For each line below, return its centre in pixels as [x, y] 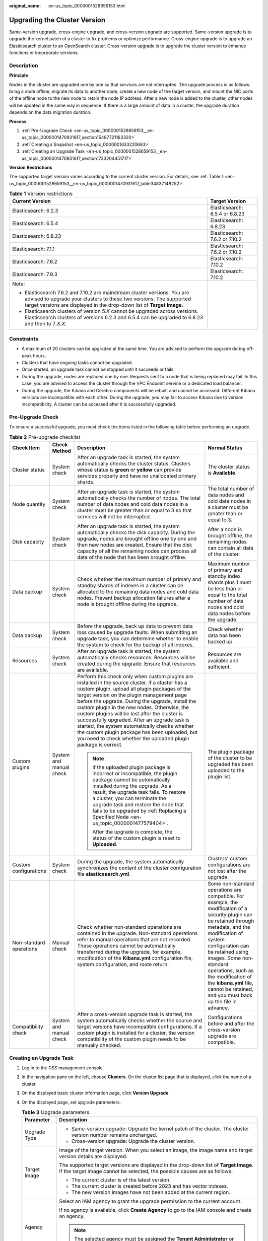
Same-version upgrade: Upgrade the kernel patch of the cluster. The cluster [160, 1129]
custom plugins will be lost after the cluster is [130, 714]
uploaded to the [226, 770]
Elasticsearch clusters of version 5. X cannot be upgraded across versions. [111, 311]
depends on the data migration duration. [50, 112]
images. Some [224, 958]
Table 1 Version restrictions [41, 194]
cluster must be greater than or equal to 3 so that [134, 510]
